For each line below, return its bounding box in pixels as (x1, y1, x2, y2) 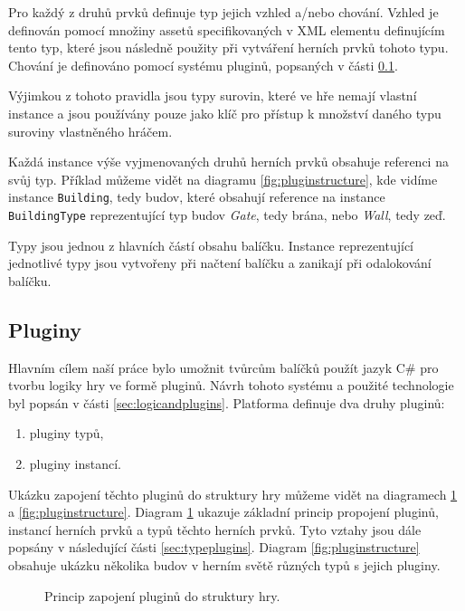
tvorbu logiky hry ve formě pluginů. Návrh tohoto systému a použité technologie (8, 376, 454, 395)
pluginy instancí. (29, 454, 122, 473)
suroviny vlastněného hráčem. (8, 121, 173, 140)
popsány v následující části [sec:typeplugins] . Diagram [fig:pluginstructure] (8, 538, 420, 557)
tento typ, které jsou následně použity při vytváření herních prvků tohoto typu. (8, 38, 449, 57)
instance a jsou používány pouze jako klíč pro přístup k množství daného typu (8, 103, 441, 122)
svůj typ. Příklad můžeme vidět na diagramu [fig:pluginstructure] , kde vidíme (8, 169, 438, 188)
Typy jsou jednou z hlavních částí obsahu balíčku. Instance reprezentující (8, 235, 414, 254)
